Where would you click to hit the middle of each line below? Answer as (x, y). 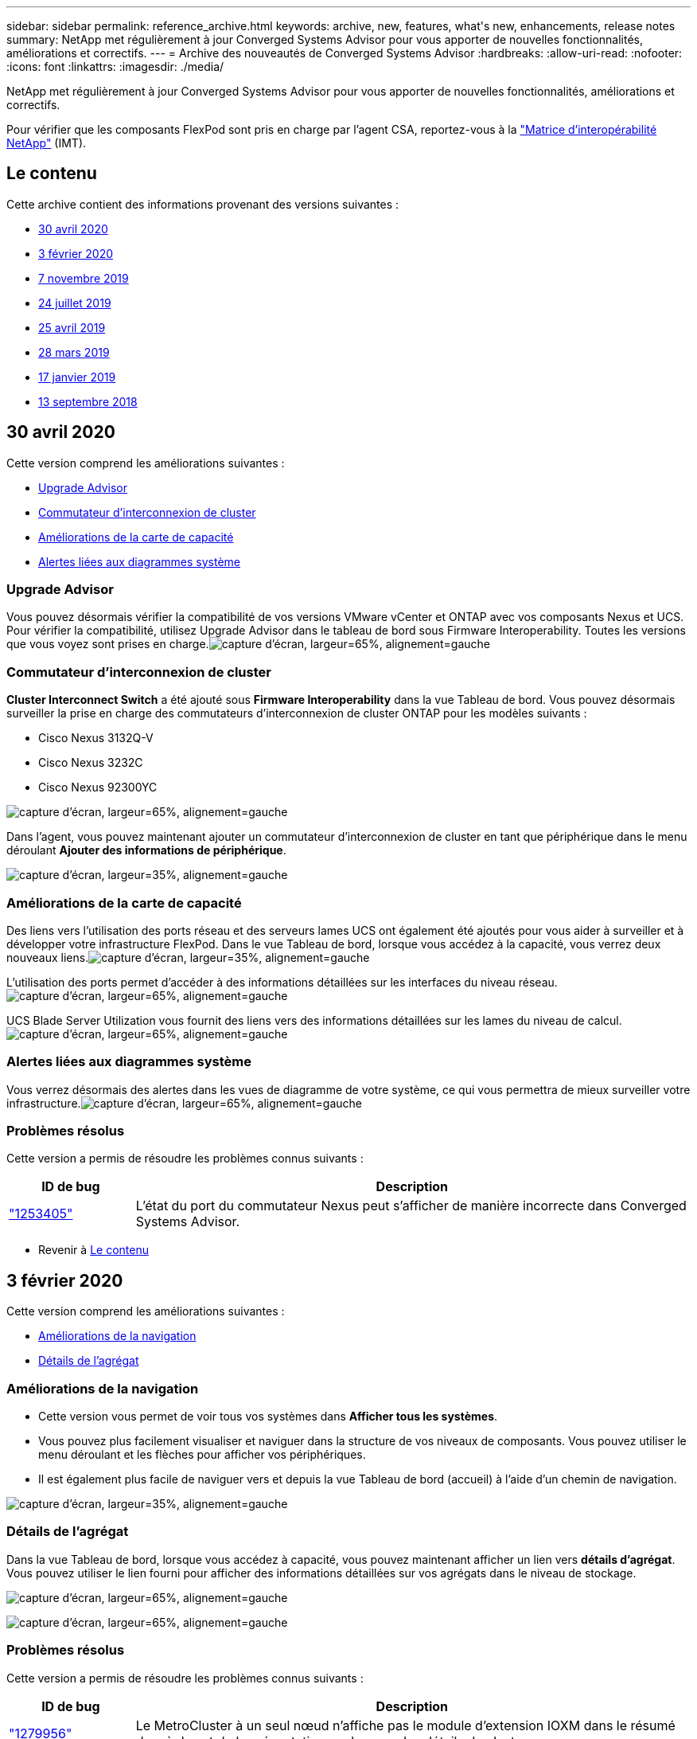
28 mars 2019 (74, 352)
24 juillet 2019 (75, 303)
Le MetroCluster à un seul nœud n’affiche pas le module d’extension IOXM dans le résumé (405, 1725)
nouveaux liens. (48, 957)
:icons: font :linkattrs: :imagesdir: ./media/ (115, 66)
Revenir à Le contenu (93, 1250)
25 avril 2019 (72, 327)
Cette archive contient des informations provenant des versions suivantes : (203, 204)
